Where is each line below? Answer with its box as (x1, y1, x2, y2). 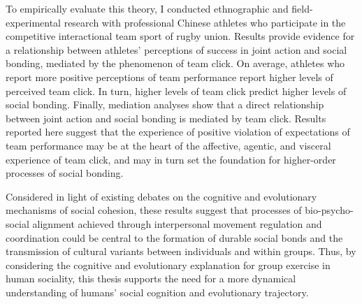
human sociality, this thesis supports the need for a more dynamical (6, 271, 296, 286)
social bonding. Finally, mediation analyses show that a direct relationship (6, 97, 324, 112)
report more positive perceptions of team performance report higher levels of (6, 69, 333, 84)
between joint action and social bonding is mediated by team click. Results (6, 110, 326, 125)
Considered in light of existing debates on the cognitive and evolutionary (6, 189, 317, 203)
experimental (6, 15, 61, 29)
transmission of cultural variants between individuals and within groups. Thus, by (6, 244, 356, 259)
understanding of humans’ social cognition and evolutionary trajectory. (6, 284, 309, 299)
